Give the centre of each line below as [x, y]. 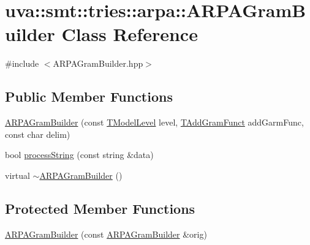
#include [22, 63]
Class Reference [130, 34]
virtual [17, 175]
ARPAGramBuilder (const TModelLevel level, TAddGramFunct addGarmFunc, [154, 122]
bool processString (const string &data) [79, 155]
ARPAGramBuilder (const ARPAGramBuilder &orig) [106, 234]
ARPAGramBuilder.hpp [98, 63]
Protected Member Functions [100, 208]
